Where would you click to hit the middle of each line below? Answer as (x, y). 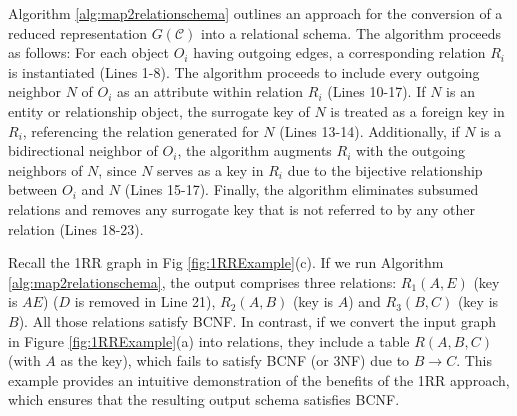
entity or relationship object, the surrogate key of (159, 110)
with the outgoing (410, 150)
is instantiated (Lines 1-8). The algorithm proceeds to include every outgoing (244, 71)
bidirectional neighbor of (83, 150)
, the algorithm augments (254, 150)
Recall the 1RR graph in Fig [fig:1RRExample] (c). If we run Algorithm (226, 262)
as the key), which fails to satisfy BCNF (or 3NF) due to (235, 360)
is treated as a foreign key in (417, 110)
